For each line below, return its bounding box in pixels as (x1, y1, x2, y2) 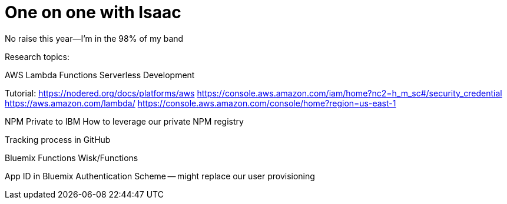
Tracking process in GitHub (5, 134, 111, 145)
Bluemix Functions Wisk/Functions (5, 152, 138, 163)
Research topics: (5, 51, 69, 62)
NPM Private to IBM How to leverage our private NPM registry (5, 116, 244, 126)
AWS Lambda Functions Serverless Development (5, 69, 195, 80)
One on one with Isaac (5, 2, 181, 22)
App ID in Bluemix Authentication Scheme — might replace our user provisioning (5, 170, 315, 181)
